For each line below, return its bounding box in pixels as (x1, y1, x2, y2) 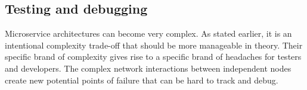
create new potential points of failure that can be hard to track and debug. (5, 73, 278, 86)
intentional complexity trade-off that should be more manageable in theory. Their (5, 38, 303, 51)
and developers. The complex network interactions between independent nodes (5, 62, 292, 74)
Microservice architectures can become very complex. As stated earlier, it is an (5, 27, 292, 40)
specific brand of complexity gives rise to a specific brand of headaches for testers (5, 50, 302, 63)
